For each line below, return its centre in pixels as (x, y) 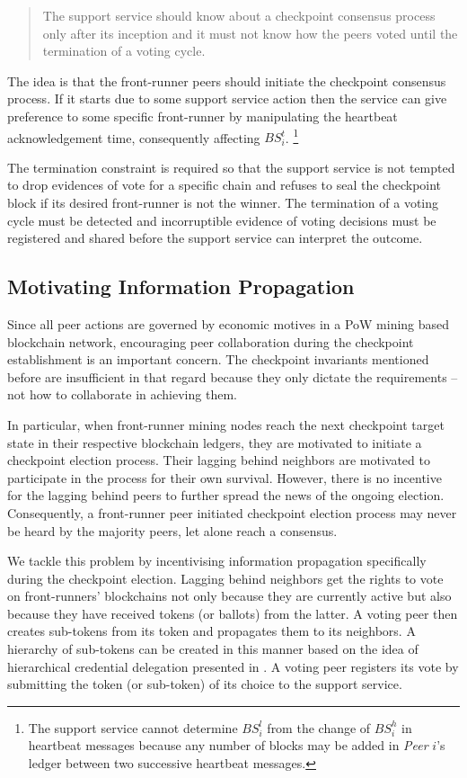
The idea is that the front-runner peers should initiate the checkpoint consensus (227, 80)
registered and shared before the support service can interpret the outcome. (215, 238)
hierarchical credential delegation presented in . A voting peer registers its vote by (233, 666)
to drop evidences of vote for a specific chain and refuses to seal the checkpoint (225, 185)
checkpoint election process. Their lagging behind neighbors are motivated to (219, 460)
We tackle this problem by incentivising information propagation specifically (217, 561)
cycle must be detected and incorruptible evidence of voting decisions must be (222, 220)
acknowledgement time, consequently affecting (134, 137)
